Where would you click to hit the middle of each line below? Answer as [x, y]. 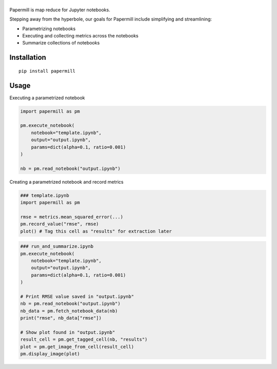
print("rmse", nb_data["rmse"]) [61, 318]
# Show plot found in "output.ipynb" [68, 332]
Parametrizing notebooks [49, 29]
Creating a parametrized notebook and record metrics [66, 182]
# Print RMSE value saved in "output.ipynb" [77, 296]
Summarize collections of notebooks [61, 43]
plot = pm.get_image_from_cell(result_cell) [77, 346]
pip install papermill [47, 71]
